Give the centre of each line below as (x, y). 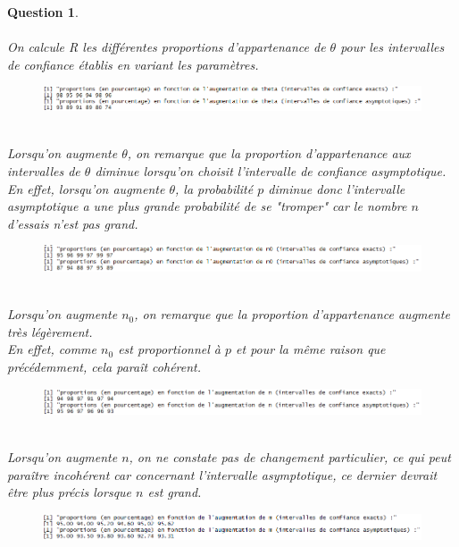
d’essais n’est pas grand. (73, 223)
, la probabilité (214, 188)
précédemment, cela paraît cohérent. (104, 367)
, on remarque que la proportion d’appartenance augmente (292, 314)
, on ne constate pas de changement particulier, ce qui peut (290, 456)
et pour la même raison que (311, 349)
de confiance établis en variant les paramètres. (133, 64)
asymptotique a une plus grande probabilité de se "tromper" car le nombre (207, 206)
